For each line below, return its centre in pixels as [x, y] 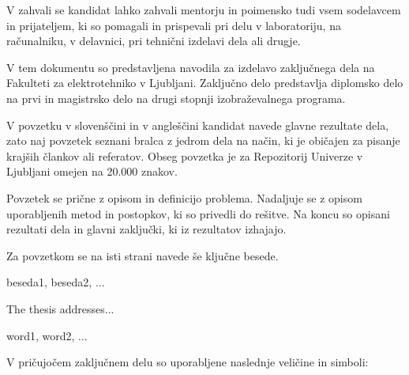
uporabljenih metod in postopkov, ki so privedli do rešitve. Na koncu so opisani [198, 213]
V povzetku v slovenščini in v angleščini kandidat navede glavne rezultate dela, [198, 125]
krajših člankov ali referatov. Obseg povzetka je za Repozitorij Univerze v [185, 155]
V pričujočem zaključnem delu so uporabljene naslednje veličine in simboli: [188, 362]
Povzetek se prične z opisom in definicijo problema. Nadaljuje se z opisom [184, 197]
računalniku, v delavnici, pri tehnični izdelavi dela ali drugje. [154, 41]
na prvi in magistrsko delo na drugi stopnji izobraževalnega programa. [176, 98]
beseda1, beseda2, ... [56, 282]
